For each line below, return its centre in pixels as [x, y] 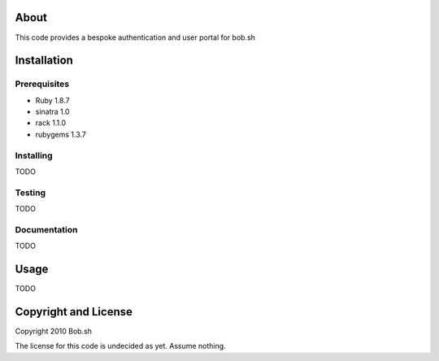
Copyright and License [74, 312]
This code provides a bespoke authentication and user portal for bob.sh [135, 37]
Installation [44, 61]
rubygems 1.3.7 [61, 134]
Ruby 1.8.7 [52, 100]
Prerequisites [42, 84]
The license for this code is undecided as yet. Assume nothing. [121, 346]
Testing [30, 193]
